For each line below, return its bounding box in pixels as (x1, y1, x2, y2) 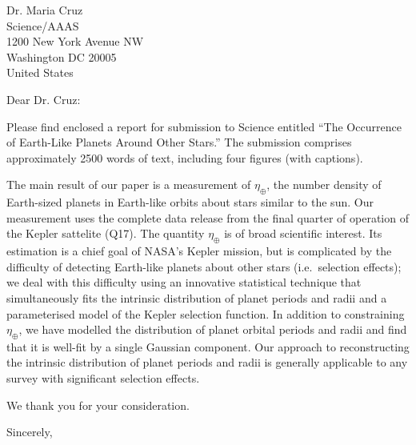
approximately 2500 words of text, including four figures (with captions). (6, 149, 363, 166)
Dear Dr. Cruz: (6, 90, 81, 107)
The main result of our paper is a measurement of (6, 176, 251, 193)
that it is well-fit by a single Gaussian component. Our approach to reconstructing (6, 338, 410, 355)
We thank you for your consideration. (6, 396, 190, 413)
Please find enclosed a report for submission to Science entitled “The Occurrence (6, 118, 402, 134)
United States (6, 64, 74, 81)
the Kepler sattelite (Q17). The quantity (6, 225, 205, 242)
